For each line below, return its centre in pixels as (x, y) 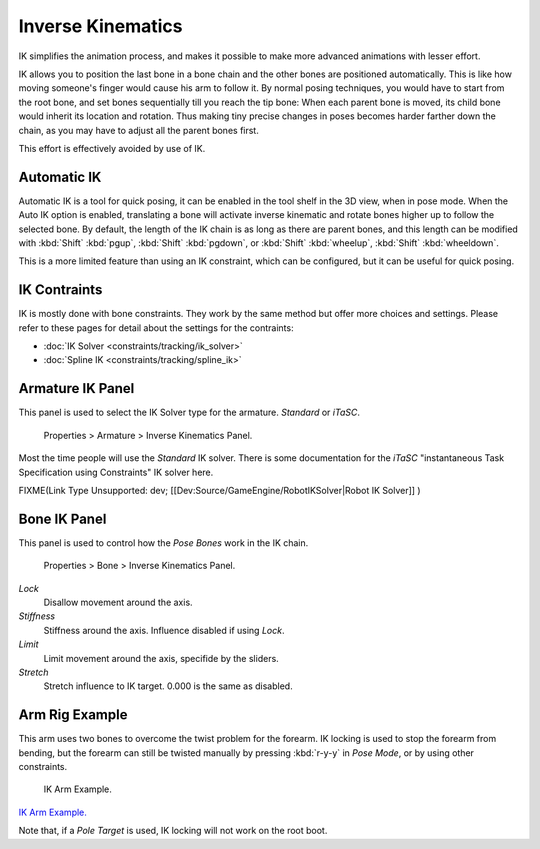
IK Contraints (60, 290)
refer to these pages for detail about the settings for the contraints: (156, 327)
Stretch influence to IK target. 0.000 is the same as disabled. (168, 686)
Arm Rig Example (73, 715)
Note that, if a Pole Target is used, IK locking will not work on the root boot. (173, 831)
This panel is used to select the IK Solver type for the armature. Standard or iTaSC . (189, 412)
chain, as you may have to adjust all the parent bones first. (138, 130)
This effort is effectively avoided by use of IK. (112, 148)
